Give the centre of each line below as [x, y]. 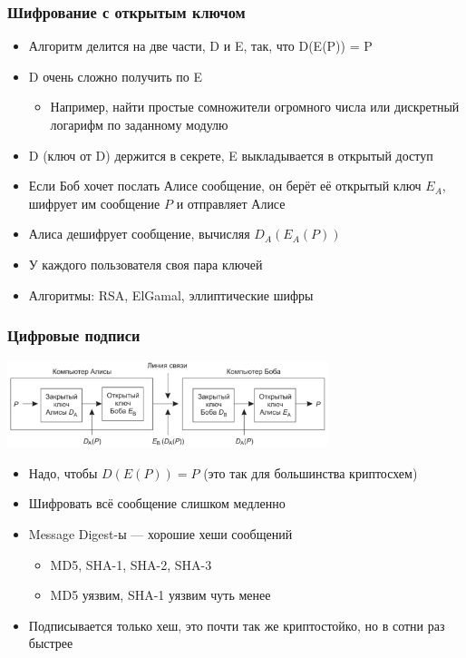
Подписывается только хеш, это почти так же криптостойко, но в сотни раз [237, 625]
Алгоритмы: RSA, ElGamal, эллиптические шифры [171, 295]
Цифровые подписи [74, 335]
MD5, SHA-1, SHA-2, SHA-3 [131, 564]
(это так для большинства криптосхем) [311, 472]
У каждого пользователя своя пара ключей [146, 264]
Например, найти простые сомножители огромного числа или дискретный [255, 107]
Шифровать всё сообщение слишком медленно [157, 503]
